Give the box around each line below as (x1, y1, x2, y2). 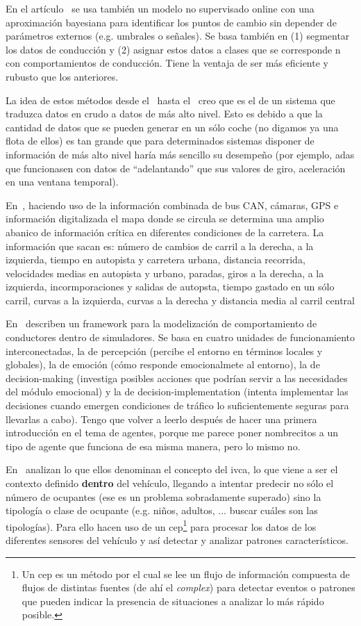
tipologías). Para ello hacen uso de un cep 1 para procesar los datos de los (6, 517, 317, 534)
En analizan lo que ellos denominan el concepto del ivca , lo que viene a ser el (6, 462, 338, 477)
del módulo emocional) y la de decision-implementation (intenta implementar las (6, 384, 349, 399)
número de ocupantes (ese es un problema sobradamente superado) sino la (6, 489, 321, 504)
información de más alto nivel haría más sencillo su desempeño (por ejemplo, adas (6, 147, 355, 161)
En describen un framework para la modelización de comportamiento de (6, 316, 317, 331)
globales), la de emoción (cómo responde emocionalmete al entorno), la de (6, 357, 320, 372)
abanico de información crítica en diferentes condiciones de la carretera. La (6, 224, 324, 239)
